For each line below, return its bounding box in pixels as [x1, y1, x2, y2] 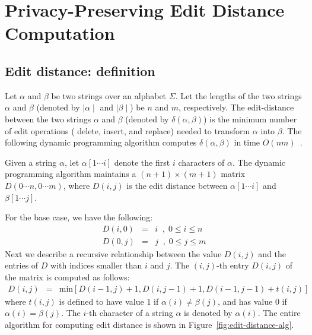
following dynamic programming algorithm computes [5, 136, 197, 148]
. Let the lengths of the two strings [175, 89, 302, 102]
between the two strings [5, 112, 91, 125]
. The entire [257, 306, 301, 319]
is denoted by [184, 306, 233, 319]
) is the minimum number [203, 112, 297, 125]
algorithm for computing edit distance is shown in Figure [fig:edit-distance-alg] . [5, 318, 294, 330]
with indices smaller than [50, 259, 142, 271]
